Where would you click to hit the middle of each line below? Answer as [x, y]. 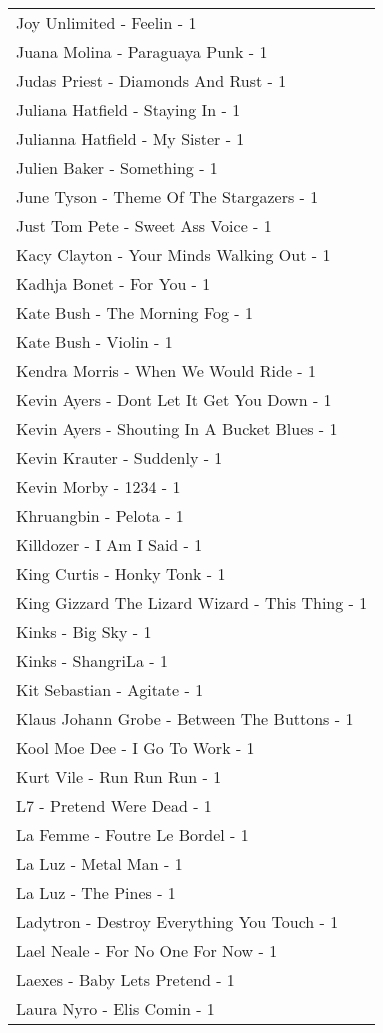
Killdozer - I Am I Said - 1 [109, 544]
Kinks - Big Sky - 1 [84, 631]
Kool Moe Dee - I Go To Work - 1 [135, 747]
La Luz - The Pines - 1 [96, 892]
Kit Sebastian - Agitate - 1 [110, 689]
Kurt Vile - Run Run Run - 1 [119, 776]
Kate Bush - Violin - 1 [94, 341]
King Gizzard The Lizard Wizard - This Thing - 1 [192, 602]
